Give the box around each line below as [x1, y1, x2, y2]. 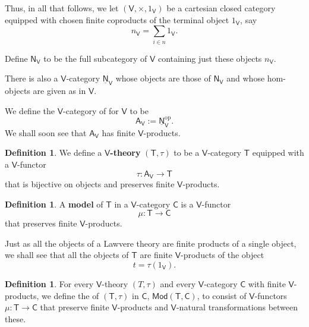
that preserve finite [40, 301, 109, 313]
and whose [226, 72, 265, 84]
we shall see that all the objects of [5, 249, 129, 261]
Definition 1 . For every [5, 278, 94, 290]
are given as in [33, 84, 86, 97]
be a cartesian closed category [166, 2, 276, 14]
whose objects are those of [115, 72, 211, 84]
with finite [248, 278, 286, 290]
